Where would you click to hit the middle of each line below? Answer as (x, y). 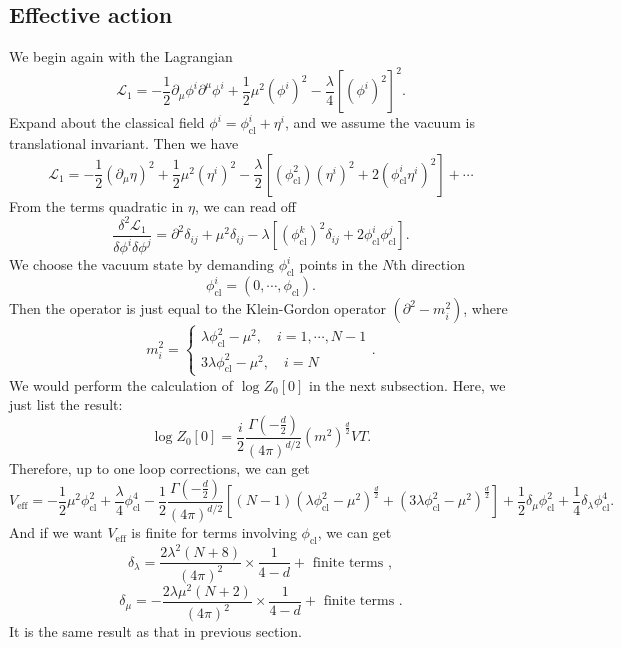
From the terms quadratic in (96, 205)
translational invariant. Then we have (124, 143)
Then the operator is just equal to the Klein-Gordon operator (197, 308)
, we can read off (245, 205)
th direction (429, 264)
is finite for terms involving (214, 532)
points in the (338, 264)
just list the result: (66, 404)
